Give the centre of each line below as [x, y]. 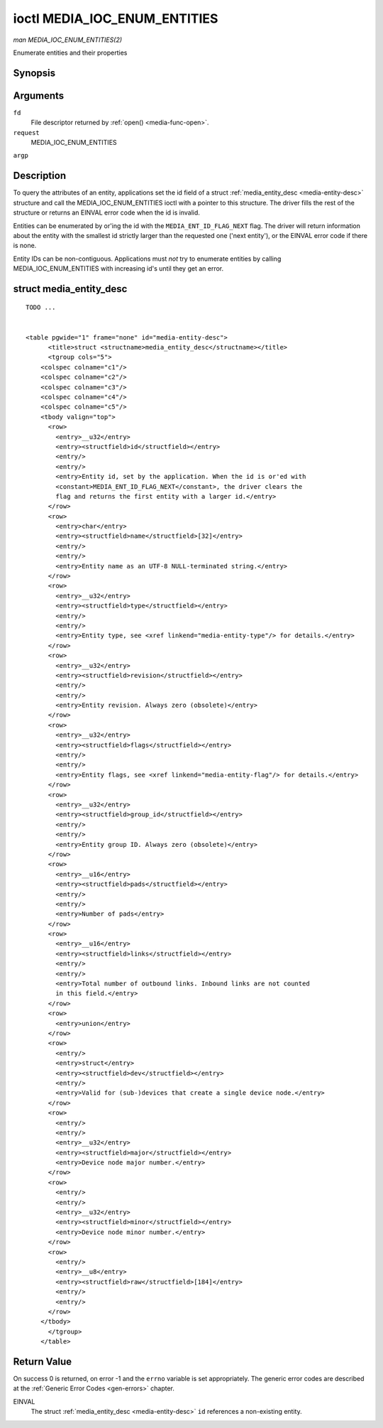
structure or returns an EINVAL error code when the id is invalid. [106, 212]
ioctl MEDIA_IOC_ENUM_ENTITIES [116, 18]
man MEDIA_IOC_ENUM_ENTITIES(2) [68, 40]
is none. [25, 246]
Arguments [39, 96]
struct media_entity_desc [70, 289]
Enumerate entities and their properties [70, 53]
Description [40, 176]
